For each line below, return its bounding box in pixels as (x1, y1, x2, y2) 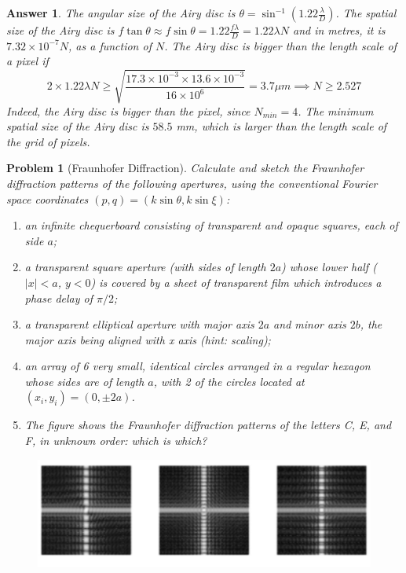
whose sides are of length (24, 373, 144, 389)
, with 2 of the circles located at (153, 373, 305, 389)
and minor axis (273, 316, 346, 332)
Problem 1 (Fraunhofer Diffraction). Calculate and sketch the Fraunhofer (6, 160, 364, 176)
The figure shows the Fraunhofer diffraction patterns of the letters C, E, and (24, 417, 392, 433)
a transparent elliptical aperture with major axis (24, 316, 254, 332)
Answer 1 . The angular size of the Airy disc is (6, 5, 236, 20)
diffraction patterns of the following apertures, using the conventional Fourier (6, 174, 378, 191)
